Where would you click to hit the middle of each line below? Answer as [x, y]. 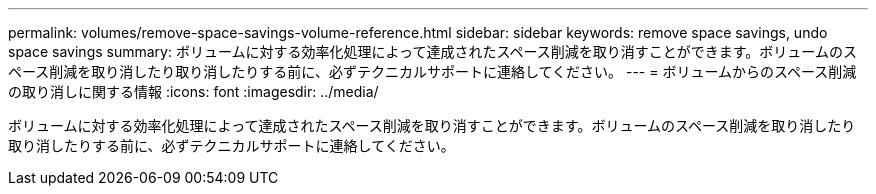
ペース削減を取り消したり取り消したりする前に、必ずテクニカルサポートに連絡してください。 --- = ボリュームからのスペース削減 [432, 71]
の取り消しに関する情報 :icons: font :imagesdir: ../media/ [193, 91]
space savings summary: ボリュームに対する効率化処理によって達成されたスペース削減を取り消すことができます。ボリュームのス [432, 51]
